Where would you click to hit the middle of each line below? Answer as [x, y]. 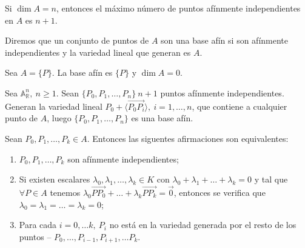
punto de [22, 118]
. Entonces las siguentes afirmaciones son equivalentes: [188, 138]
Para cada [38, 225]
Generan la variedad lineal [54, 106]
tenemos [65, 192]
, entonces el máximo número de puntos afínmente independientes [179, 8]
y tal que [271, 179]
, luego [59, 118]
